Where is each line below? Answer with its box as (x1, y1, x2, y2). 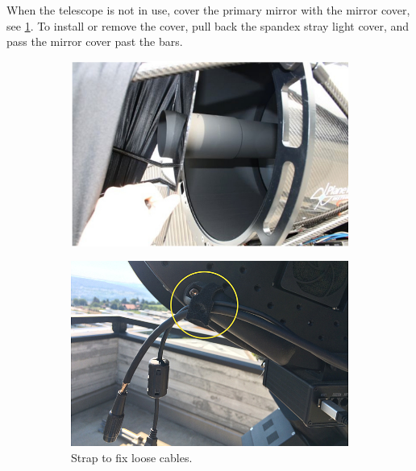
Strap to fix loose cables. (71, 448, 193, 465)
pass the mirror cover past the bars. (6, 33, 183, 50)
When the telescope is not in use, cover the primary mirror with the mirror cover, (6, 2, 410, 18)
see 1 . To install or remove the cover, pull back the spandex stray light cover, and (6, 17, 410, 34)
